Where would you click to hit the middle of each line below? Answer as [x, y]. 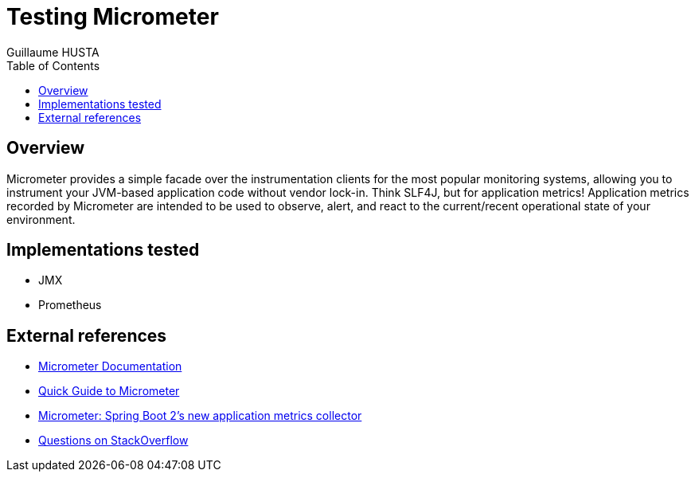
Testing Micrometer [113, 17]
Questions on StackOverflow [113, 441]
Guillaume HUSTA [53, 52]
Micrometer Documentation [110, 366]
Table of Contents [53, 65]
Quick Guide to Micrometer [109, 391]
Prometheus [70, 305]
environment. [41, 219]
